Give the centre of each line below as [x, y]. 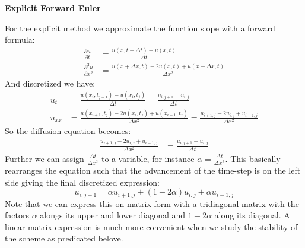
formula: [20, 39]
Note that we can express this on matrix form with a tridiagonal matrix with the [152, 203]
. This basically [253, 158]
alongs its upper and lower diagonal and [113, 215]
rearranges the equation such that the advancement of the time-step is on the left [153, 170]
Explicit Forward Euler [53, 8]
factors [17, 215]
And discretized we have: [50, 83]
